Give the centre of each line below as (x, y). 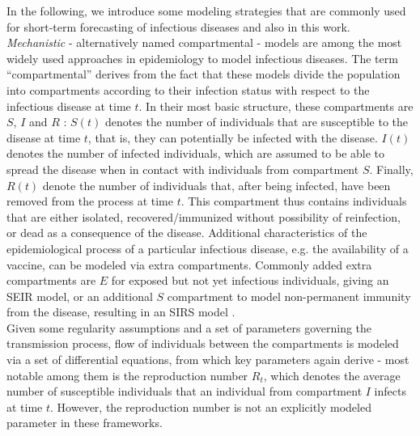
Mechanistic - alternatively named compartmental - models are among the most (204, 42)
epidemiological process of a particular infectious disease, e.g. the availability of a (208, 248)
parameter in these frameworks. (85, 423)
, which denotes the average (332, 375)
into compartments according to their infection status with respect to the (188, 89)
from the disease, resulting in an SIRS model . (121, 312)
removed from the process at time (90, 201)
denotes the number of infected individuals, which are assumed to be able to (196, 153)
